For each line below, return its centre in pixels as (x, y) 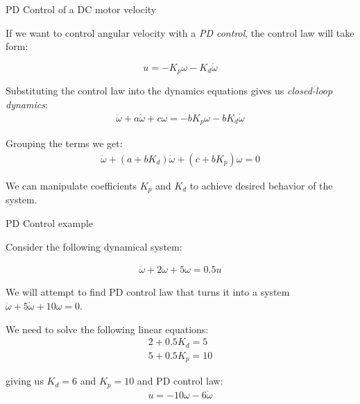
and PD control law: (180, 381)
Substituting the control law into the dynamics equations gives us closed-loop (169, 91)
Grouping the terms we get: (64, 143)
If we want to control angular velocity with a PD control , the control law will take (180, 32)
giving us (25, 381)
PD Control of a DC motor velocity (81, 9)
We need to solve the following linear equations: (107, 329)
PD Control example (50, 223)
